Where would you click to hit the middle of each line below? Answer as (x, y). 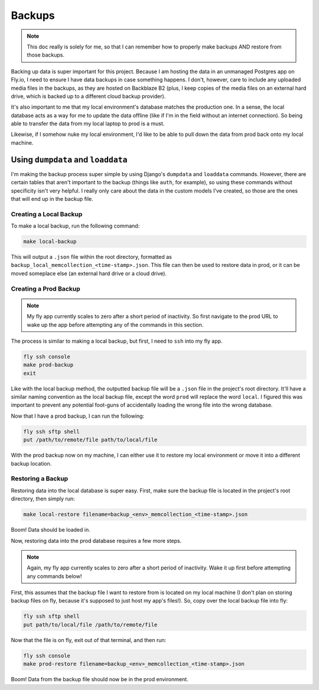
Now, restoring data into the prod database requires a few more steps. (96, 541)
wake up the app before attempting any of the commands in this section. (115, 324)
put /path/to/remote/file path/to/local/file (90, 440)
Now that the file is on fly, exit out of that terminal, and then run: (89, 640)
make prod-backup (48, 365)
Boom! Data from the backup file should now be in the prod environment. (100, 679)
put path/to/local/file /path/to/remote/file (90, 624)
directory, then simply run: (43, 499)
